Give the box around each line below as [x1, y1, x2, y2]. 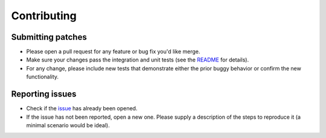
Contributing [11, 9, 77, 22]
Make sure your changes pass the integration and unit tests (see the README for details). [26, 56, 249, 63]
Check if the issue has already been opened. [26, 105, 138, 112]
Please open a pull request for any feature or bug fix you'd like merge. [26, 48, 200, 55]
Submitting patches [11, 32, 87, 42]
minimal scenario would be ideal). [26, 121, 110, 129]
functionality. [26, 73, 59, 81]
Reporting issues [11, 89, 77, 99]
